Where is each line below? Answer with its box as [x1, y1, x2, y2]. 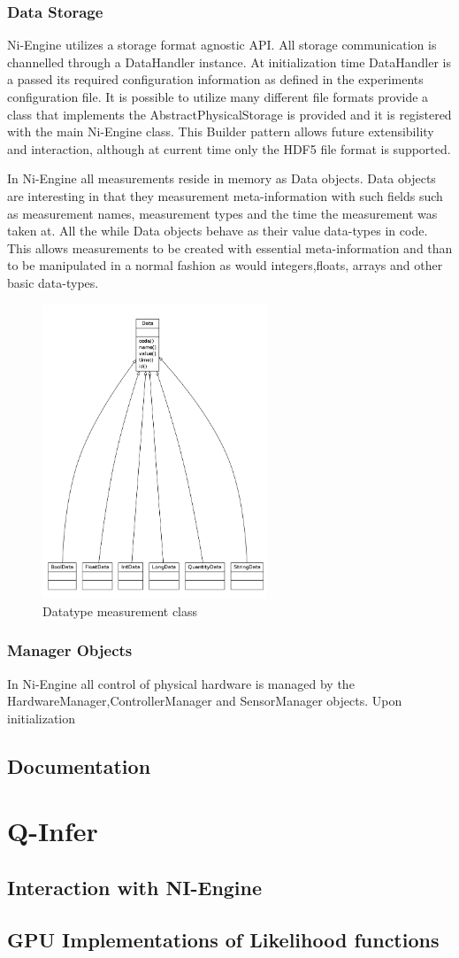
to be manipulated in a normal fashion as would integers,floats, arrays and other [7, 256, 443, 274]
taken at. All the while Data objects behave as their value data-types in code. [7, 221, 428, 240]
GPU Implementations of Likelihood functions [7, 925, 440, 953]
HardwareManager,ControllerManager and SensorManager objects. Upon [7, 691, 402, 710]
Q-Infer [7, 813, 98, 849]
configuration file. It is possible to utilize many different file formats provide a [7, 88, 429, 105]
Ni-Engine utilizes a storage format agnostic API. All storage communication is [7, 35, 437, 54]
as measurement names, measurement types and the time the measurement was [7, 204, 438, 222]
